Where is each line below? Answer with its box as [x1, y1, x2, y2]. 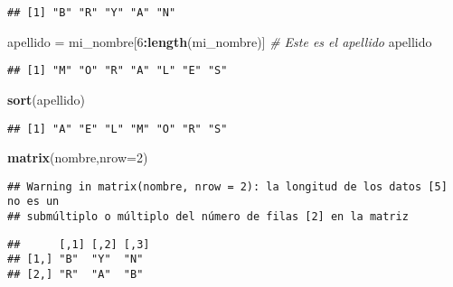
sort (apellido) [7, 89, 86, 108]
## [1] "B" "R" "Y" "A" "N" [7, 6, 176, 19]
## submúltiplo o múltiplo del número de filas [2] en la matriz [7, 210, 409, 224]
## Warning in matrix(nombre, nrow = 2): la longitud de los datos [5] [7, 180, 448, 193]
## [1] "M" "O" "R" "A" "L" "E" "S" [7, 64, 228, 78]
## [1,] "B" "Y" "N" [7, 253, 144, 266]
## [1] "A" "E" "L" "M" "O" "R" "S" [7, 122, 228, 135]
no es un [7, 195, 60, 208]
